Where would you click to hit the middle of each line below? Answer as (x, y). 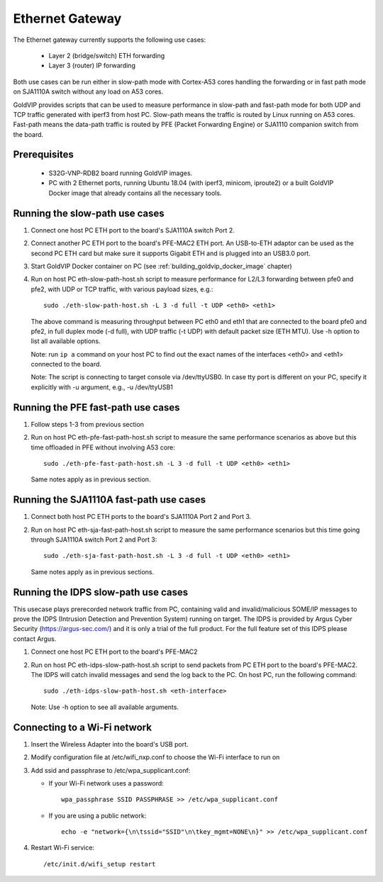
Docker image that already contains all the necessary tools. (135, 193)
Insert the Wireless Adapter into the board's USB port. (110, 744)
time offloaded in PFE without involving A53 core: (103, 447)
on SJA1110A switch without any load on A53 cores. (88, 91)
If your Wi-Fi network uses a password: (106, 783)
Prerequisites (43, 155)
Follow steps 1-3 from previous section (88, 424)
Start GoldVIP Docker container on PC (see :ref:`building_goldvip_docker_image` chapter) (161, 266)
